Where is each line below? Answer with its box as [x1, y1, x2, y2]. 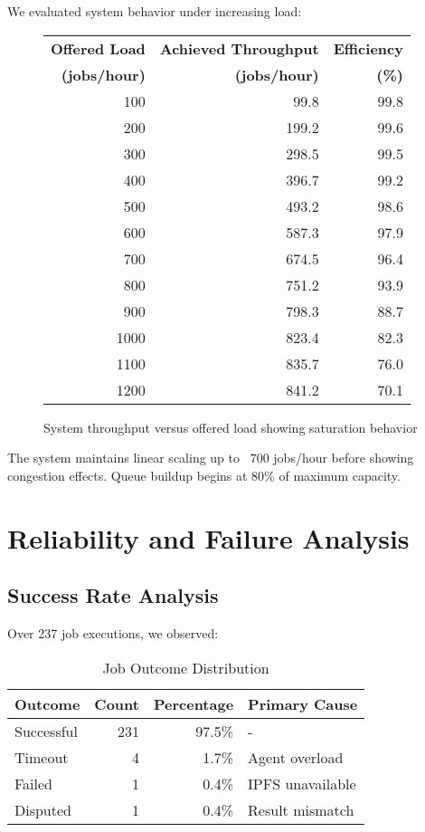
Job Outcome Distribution [102, 656, 269, 678]
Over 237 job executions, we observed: [7, 623, 219, 642]
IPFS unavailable [248, 772, 356, 794]
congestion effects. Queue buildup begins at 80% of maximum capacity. [7, 465, 401, 484]
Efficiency [333, 37, 403, 59]
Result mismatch [248, 799, 354, 820]
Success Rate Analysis [7, 581, 219, 609]
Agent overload [248, 746, 344, 768]
